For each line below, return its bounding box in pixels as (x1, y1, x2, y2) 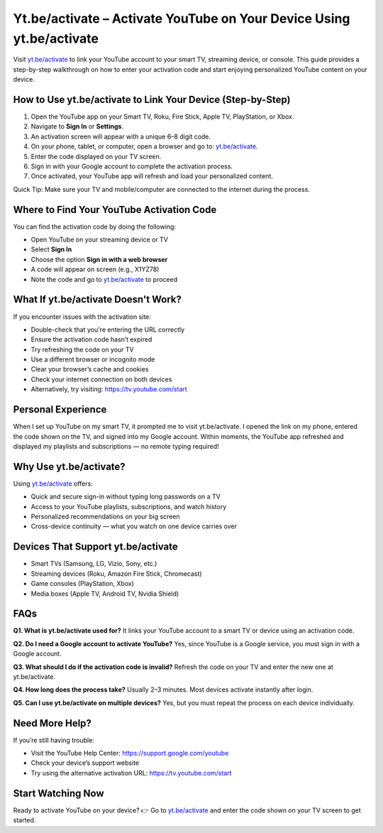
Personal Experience (13, 403, 107, 415)
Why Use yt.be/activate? (13, 460, 126, 472)
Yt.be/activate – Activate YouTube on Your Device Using (13, 11, 350, 26)
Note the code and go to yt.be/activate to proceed (30, 275, 178, 283)
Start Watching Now (13, 787, 104, 799)
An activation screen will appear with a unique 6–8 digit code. (30, 132, 211, 141)
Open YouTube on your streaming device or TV (30, 235, 168, 244)
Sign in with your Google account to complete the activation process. (30, 162, 233, 170)
